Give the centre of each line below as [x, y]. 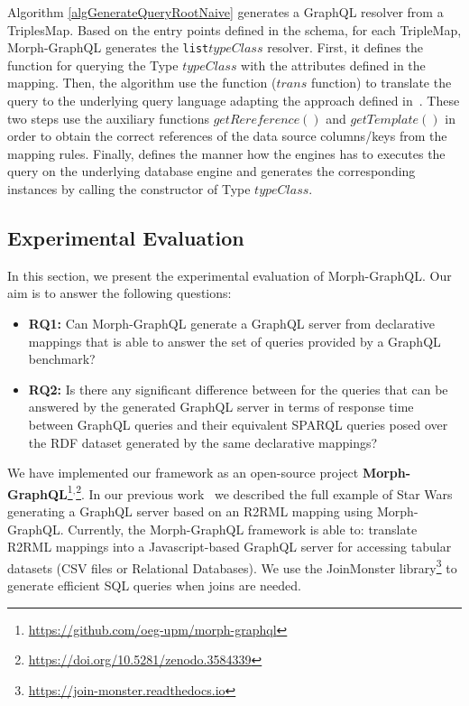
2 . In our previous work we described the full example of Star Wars [264, 492]
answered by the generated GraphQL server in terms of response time [221, 407]
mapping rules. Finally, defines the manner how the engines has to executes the [226, 153]
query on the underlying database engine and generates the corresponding [212, 171]
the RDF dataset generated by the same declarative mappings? [203, 442]
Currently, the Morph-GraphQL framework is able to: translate [243, 529]
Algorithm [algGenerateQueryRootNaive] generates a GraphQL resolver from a [225, 12]
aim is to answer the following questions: [120, 293]
